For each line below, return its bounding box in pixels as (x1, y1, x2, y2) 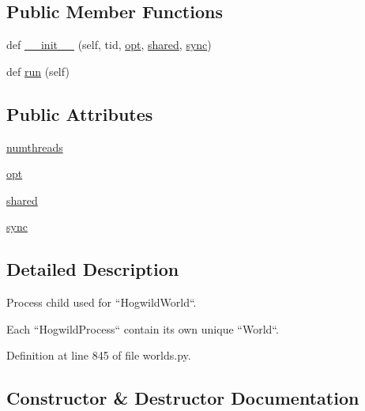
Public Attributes (6, 101, 153, 126)
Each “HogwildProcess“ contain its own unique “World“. (6, 320, 279, 337)
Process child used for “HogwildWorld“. (6, 294, 197, 311)
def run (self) (6, 62, 70, 79)
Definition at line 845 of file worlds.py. (6, 347, 191, 364)
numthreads (6, 138, 63, 155)
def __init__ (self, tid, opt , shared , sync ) (6, 36, 212, 53)
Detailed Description (6, 257, 179, 281)
